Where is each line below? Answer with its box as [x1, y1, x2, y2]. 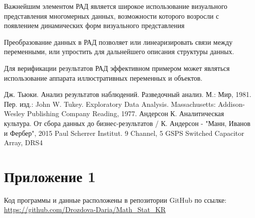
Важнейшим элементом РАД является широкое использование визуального [4, 1, 227, 11]
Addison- [218, 98, 245, 109]
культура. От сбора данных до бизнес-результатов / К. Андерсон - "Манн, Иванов [4, 118, 251, 128]
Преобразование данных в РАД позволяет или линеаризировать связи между [4, 36, 233, 47]
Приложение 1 [4, 166, 96, 186]
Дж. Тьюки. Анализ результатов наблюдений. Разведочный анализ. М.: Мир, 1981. [4, 89, 252, 99]
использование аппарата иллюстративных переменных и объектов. [4, 72, 203, 83]
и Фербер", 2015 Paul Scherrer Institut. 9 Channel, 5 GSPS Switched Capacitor [4, 127, 245, 138]
